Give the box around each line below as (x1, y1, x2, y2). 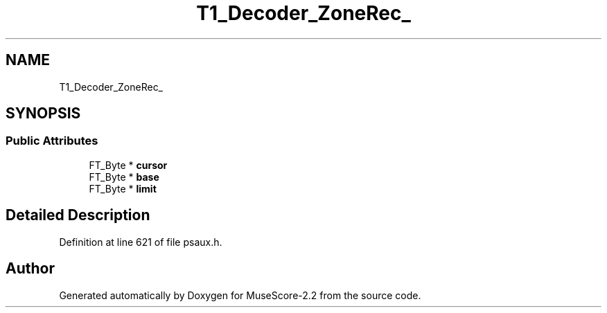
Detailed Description (6, 206, 150, 224)
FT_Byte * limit (89, 182, 157, 195)
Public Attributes (6, 134, 98, 148)
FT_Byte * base (89, 170, 159, 183)
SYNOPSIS (6, 105, 81, 123)
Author (6, 260, 55, 278)
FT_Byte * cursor (89, 159, 168, 171)
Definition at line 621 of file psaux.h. (59, 235, 222, 248)
